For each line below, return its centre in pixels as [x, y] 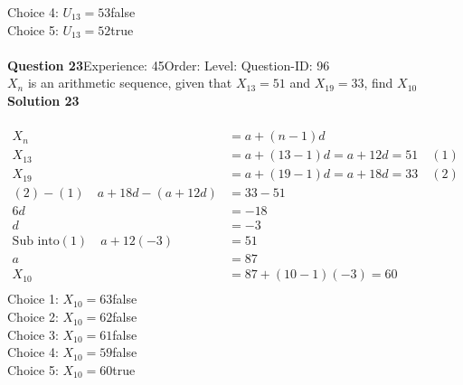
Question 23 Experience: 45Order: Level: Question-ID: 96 [169, 65]
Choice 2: [33, 317]
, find [378, 83]
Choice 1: [33, 299]
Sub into [36, 242]
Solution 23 [43, 100]
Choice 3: [33, 334]
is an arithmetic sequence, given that [130, 83]
